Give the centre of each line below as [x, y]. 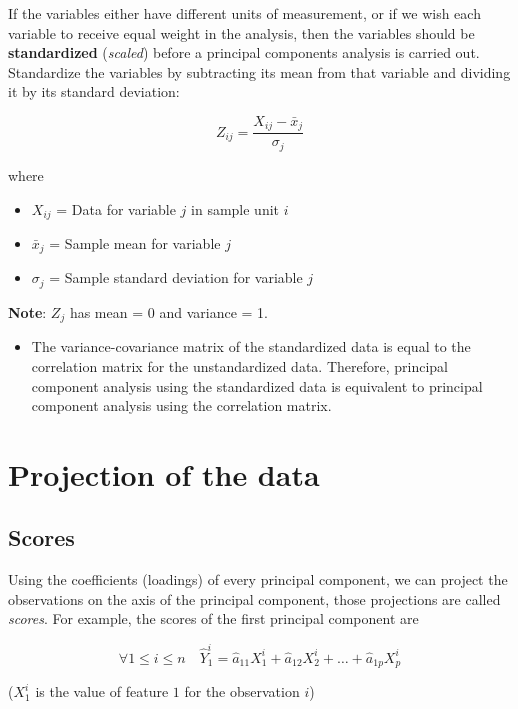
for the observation [242, 691]
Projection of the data [164, 473]
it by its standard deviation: [94, 91]
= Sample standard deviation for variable [176, 277]
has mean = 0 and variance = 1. [168, 311]
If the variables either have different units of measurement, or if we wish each [244, 13]
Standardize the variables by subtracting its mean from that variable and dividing [259, 71]
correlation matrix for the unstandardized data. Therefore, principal [239, 365]
